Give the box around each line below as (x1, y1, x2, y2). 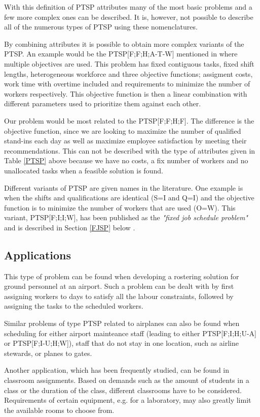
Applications (4, 247, 71, 262)
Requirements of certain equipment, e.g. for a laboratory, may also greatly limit (4, 395, 251, 405)
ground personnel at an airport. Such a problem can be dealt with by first (4, 281, 234, 291)
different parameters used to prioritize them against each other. (4, 98, 201, 109)
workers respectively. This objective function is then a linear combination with (4, 88, 247, 99)
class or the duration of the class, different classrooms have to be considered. (4, 384, 242, 395)
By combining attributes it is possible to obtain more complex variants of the (4, 38, 244, 49)
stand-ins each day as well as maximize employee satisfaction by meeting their (4, 135, 247, 146)
